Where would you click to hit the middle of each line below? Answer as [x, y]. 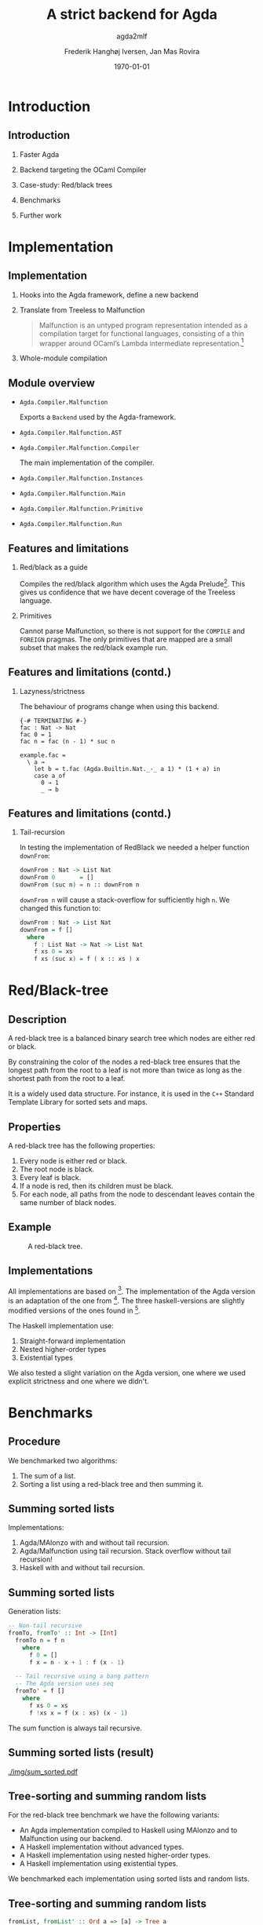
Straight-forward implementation [72, 1341]
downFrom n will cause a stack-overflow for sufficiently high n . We [124, 900]
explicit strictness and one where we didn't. [79, 1381]
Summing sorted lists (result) [81, 1753]
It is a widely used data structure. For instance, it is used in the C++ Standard [131, 1094]
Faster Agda [39, 154]
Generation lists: [35, 1612]
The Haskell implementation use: [61, 1325]
